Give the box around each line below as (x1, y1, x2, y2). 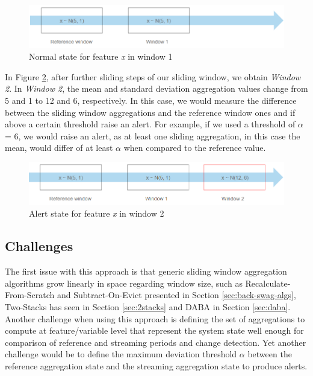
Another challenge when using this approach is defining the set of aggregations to (5, 312, 305, 325)
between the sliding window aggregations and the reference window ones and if (5, 106, 296, 118)
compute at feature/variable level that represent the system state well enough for (5, 324, 304, 337)
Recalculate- (245, 276, 291, 289)
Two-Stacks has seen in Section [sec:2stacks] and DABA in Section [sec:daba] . (5, 301, 291, 313)
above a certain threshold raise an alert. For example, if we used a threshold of (5, 118, 296, 130)
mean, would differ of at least (5, 141, 113, 154)
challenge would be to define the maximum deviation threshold (5, 348, 237, 360)
